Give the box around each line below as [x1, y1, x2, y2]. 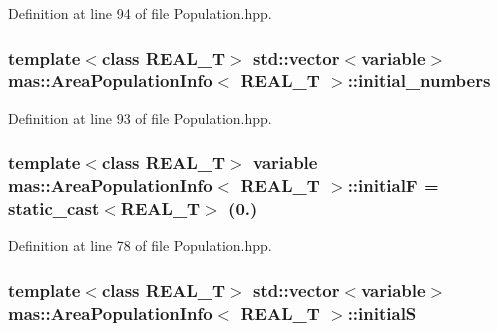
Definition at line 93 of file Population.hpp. [8, 107, 272, 128]
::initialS [347, 300, 417, 325]
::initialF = [347, 173, 439, 198]
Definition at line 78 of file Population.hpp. [8, 235, 272, 256]
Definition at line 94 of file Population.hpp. [8, 3, 272, 23]
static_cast [8, 196, 100, 221]
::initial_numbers [347, 68, 491, 93]
